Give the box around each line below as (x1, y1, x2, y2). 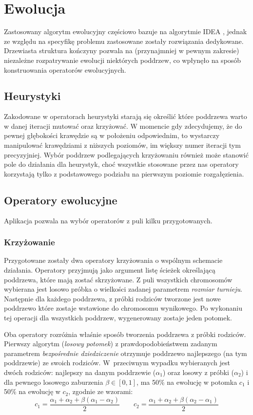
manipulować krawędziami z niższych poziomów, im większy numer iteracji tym (4, 140, 241, 150)
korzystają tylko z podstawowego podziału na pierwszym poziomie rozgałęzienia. (4, 168, 244, 178)
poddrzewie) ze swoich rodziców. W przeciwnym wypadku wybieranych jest (4, 357, 230, 368)
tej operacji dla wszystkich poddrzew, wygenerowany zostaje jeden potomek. (4, 313, 232, 323)
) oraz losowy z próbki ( (162, 367, 234, 377)
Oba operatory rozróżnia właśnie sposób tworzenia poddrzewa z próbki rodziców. (4, 329, 246, 339)
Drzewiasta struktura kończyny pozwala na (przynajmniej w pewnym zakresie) (4, 45, 239, 56)
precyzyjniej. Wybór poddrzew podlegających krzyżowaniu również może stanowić (4, 149, 249, 159)
